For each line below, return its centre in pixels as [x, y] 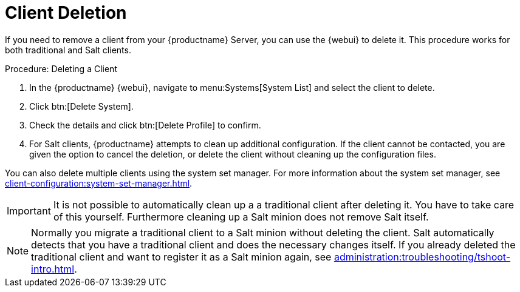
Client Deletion [66, 13]
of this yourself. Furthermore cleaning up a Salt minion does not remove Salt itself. [241, 217]
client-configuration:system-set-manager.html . [99, 183]
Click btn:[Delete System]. [81, 106]
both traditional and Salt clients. [68, 50]
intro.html [53, 269]
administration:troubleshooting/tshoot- [422, 257]
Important [29, 211]
